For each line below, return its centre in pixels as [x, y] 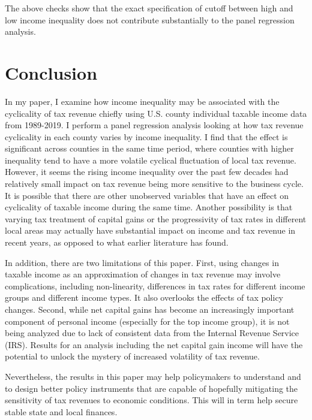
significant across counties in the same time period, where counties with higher [149, 148]
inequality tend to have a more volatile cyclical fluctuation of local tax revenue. [151, 160]
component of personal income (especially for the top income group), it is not [147, 321]
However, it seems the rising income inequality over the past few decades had [147, 172]
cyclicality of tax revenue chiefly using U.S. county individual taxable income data [156, 113]
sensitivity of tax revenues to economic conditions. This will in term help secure [151, 400]
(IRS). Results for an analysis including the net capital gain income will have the [154, 344]
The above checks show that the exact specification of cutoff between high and [149, 8]
